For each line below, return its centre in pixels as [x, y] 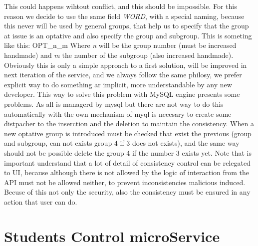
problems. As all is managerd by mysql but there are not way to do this [114, 104]
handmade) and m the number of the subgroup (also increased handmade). [119, 55]
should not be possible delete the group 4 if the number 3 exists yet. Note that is [128, 152]
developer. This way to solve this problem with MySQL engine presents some [122, 94]
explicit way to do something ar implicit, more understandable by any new [118, 84]
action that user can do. [41, 201]
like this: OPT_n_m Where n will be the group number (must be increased [120, 45]
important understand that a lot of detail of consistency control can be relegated [127, 162]
